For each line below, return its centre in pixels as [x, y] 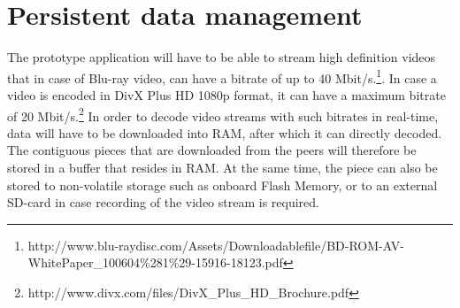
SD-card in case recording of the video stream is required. [163, 202]
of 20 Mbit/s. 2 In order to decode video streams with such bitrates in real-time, [223, 114]
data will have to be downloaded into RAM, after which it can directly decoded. [225, 132]
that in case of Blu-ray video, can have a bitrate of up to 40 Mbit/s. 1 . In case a [222, 76]
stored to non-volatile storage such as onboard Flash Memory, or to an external [222, 185]
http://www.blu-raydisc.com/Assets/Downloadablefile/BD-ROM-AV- [216, 245]
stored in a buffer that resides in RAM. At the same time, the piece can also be [222, 167]
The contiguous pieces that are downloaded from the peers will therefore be [212, 150]
